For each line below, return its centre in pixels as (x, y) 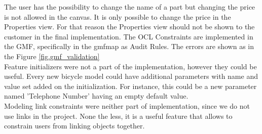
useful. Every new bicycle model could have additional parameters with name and (131, 76)
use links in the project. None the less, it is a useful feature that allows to (118, 116)
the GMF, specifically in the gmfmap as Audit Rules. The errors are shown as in (129, 46)
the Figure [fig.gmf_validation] (52, 56)
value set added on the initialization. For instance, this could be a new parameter (130, 86)
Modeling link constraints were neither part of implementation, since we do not (127, 105)
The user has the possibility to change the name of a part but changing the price (130, 7)
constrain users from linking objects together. (74, 126)
